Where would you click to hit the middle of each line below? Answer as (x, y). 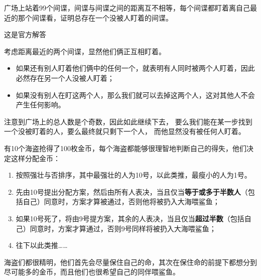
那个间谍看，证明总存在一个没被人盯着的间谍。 (95, 17)
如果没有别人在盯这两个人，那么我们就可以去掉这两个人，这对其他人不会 (135, 95)
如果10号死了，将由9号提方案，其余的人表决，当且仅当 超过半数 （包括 (130, 218)
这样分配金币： (35, 158)
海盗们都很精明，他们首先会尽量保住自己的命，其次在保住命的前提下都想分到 (130, 262)
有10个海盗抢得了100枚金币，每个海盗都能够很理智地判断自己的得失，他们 (125, 148)
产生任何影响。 (40, 105)
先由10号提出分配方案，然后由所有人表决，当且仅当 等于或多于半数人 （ (132, 191)
